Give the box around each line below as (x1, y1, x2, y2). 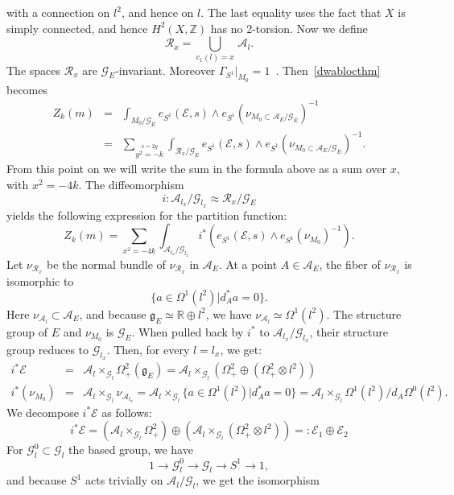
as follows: (101, 403, 152, 420)
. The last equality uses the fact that (200, 4, 382, 20)
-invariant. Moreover (115, 61, 216, 78)
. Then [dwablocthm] (275, 61, 381, 78)
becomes (6, 80, 48, 97)
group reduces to (6, 341, 89, 358)
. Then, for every (106, 341, 190, 358)
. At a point (218, 255, 278, 272)
